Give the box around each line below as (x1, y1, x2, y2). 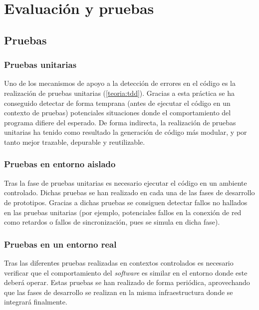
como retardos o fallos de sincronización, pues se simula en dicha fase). (4, 217, 220, 227)
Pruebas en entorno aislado (4, 158, 116, 170)
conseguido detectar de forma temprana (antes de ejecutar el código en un (4, 97, 231, 108)
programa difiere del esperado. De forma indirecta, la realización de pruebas (4, 117, 236, 127)
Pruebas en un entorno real (4, 238, 117, 250)
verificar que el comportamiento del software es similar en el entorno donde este (4, 267, 248, 278)
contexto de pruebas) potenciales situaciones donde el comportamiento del (4, 107, 231, 118)
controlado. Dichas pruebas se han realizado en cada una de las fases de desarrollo (4, 187, 255, 198)
